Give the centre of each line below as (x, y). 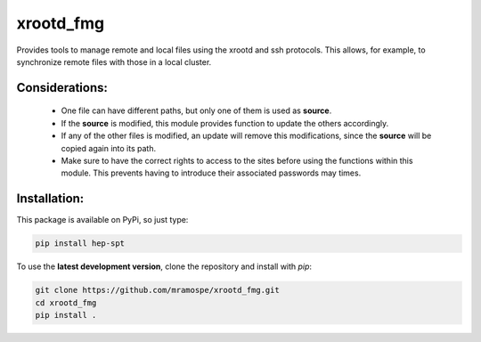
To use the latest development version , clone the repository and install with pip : (164, 266)
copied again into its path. (108, 148)
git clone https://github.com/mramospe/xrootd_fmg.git (157, 290)
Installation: (50, 199)
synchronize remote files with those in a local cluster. (114, 61)
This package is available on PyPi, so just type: (102, 220)
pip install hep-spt (80, 244)
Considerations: (62, 88)
